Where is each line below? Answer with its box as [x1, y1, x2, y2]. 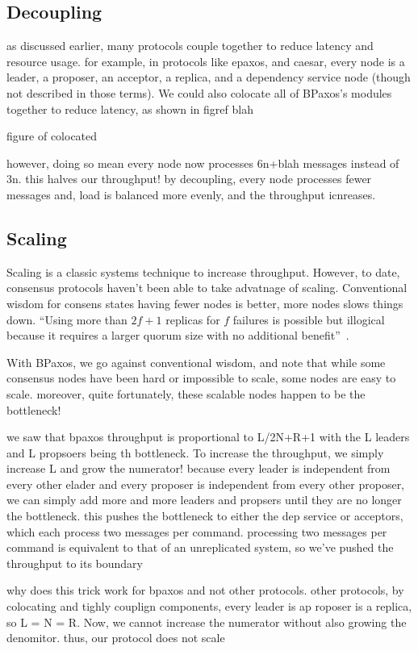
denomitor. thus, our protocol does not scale [6, 629, 225, 646]
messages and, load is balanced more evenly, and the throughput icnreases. [6, 186, 376, 202]
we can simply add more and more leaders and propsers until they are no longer [6, 491, 402, 508]
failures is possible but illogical [232, 311, 385, 328]
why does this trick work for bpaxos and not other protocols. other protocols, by [6, 582, 404, 599]
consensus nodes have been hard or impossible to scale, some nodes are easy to [6, 369, 396, 386]
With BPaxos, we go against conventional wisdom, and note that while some [6, 353, 386, 370]
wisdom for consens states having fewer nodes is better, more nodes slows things [6, 294, 403, 311]
